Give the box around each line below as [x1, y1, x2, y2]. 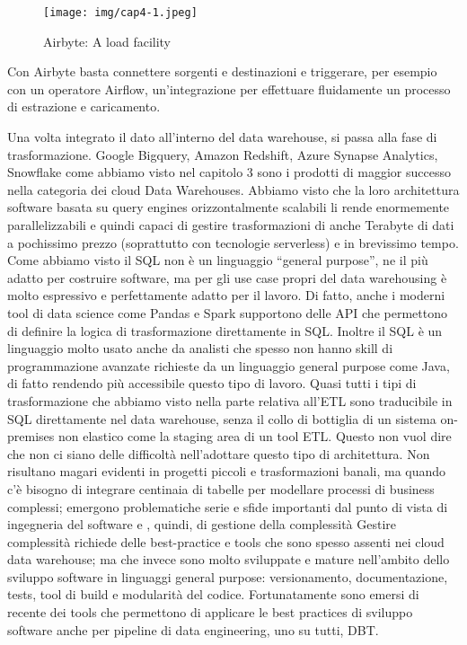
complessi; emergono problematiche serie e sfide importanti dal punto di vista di [7, 497, 448, 516]
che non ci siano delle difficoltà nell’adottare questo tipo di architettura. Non [7, 444, 430, 463]
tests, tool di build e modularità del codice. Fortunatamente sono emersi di [7, 585, 419, 604]
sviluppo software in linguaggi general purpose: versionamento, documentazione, [7, 567, 448, 586]
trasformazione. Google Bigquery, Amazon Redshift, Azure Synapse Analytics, [7, 145, 438, 163]
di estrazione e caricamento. [7, 97, 161, 116]
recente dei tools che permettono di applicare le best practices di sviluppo [7, 603, 413, 622]
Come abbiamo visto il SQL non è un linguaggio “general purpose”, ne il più [7, 251, 428, 269]
